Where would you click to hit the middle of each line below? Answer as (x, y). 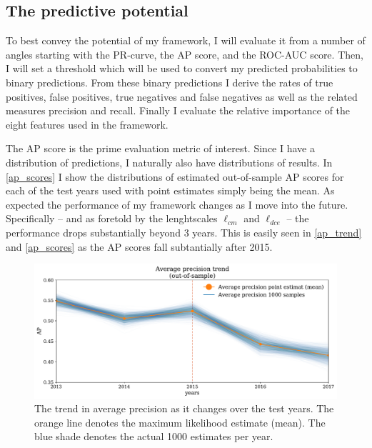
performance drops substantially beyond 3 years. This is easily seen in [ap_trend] (184, 232)
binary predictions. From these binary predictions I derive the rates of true (170, 82)
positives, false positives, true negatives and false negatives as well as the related (182, 96)
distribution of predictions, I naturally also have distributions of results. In (169, 162)
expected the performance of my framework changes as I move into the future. (177, 204)
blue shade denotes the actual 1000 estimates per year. (154, 436)
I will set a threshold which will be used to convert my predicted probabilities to (182, 68)
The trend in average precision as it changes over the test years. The (184, 408)
